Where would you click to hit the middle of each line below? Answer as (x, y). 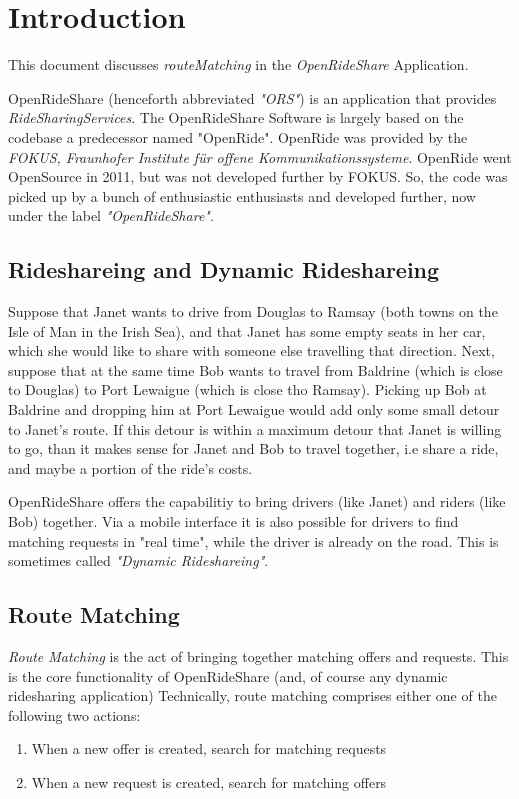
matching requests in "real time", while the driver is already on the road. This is (253, 540)
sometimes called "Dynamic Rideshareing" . (138, 560)
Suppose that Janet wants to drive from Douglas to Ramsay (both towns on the (253, 311)
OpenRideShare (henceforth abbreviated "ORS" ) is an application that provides (252, 97)
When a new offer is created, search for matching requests (209, 748)
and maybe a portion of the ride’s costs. (130, 467)
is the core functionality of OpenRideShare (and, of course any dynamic (228, 675)
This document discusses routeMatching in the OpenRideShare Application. (238, 64)
